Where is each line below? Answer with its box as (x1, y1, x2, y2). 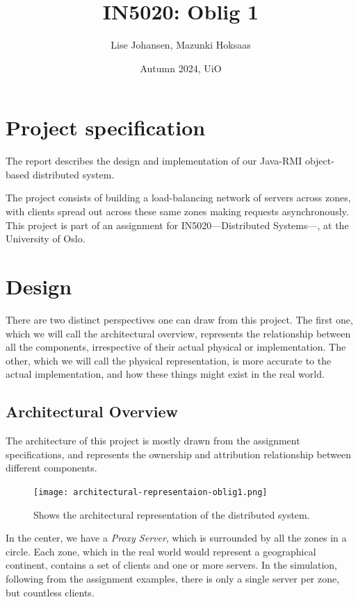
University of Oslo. (6, 231, 86, 246)
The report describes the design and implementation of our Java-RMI (6, 153, 302, 168)
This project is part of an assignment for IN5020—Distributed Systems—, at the (6, 217, 349, 232)
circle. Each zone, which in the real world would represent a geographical (6, 544, 316, 558)
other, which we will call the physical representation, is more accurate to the (6, 353, 332, 367)
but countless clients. (6, 585, 95, 599)
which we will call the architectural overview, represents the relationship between (6, 326, 351, 340)
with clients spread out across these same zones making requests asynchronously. (6, 204, 349, 219)
